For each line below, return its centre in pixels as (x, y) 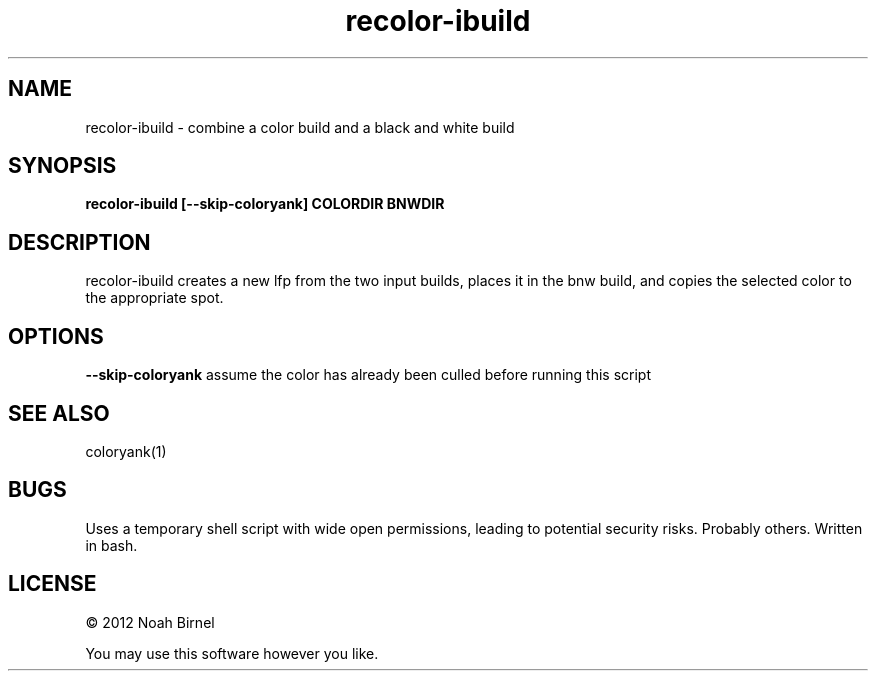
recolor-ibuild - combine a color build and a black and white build (300, 127)
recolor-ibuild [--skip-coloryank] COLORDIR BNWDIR (265, 204)
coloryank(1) (126, 451)
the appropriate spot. (154, 298)
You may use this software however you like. (232, 653)
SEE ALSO (59, 413)
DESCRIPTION (79, 242)
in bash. (111, 545)
